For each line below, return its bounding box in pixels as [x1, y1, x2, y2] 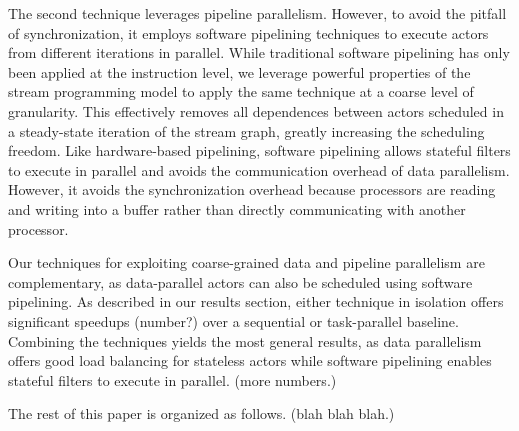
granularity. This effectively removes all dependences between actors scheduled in [8, 100, 504, 121]
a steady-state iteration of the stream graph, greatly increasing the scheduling [8, 120, 485, 141]
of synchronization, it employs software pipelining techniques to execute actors [8, 22, 489, 43]
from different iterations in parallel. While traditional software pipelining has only [8, 42, 510, 63]
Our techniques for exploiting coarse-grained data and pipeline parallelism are [8, 252, 485, 273]
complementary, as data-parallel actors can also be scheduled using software [8, 271, 473, 292]
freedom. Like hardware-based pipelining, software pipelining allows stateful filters [8, 140, 511, 161]
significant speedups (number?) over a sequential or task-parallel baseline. [8, 310, 459, 331]
